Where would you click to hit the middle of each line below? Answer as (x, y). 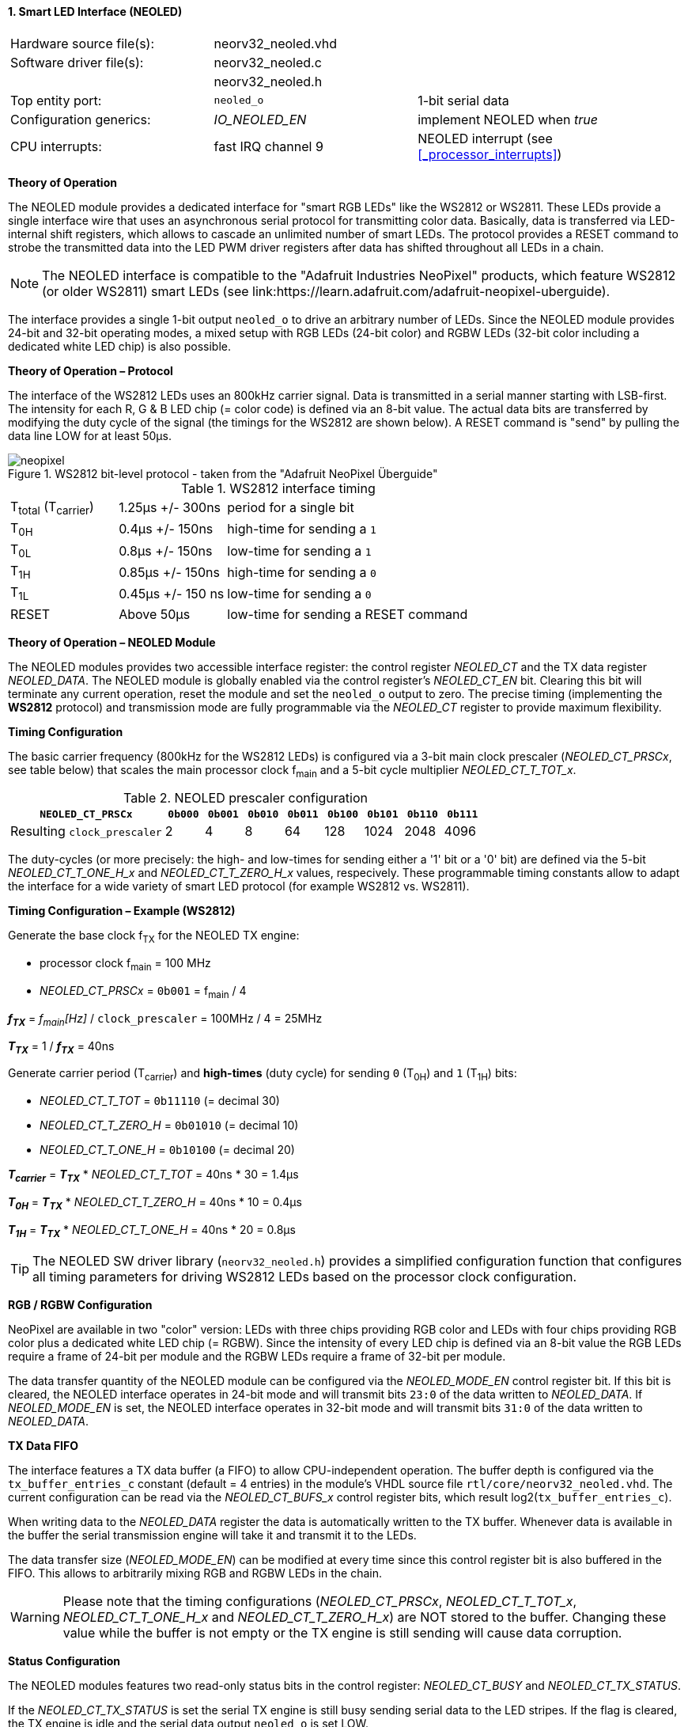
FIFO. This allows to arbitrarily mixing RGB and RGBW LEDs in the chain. (195, 1573)
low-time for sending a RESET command (348, 614)
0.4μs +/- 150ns (166, 529)
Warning (35, 1617)
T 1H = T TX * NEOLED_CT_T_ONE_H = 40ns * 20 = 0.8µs (152, 1231)
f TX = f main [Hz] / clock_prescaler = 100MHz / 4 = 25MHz (165, 1019)
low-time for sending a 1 (299, 550)
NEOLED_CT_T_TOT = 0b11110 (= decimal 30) (160, 1101)
